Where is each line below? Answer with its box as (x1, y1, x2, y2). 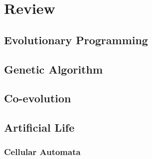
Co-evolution (4, 90, 71, 106)
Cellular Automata (4, 146, 81, 158)
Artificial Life (4, 120, 75, 135)
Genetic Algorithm (4, 61, 103, 77)
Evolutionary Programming (4, 32, 148, 47)
